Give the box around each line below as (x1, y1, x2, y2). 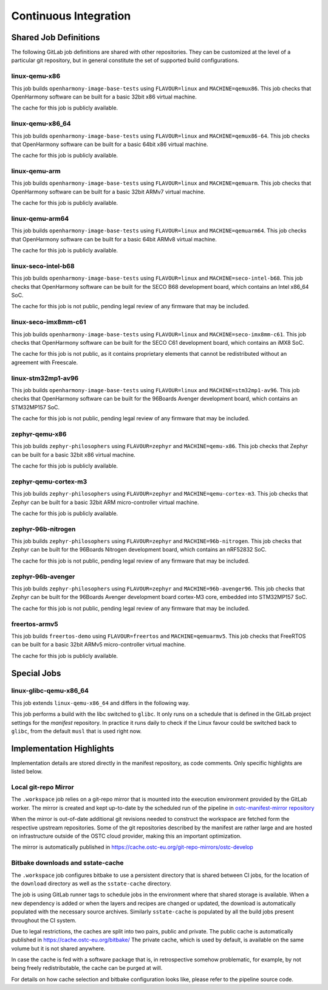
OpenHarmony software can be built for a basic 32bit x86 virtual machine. (11, 93, 197, 100)
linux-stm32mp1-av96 (11, 374, 79, 382)
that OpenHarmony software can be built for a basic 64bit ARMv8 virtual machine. (11, 235, 217, 243)
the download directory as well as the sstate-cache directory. (11, 879, 171, 887)
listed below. (11, 768, 43, 775)
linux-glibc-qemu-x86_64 (11, 687, 89, 695)
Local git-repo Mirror (11, 783, 74, 792)
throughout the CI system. (11, 916, 77, 924)
